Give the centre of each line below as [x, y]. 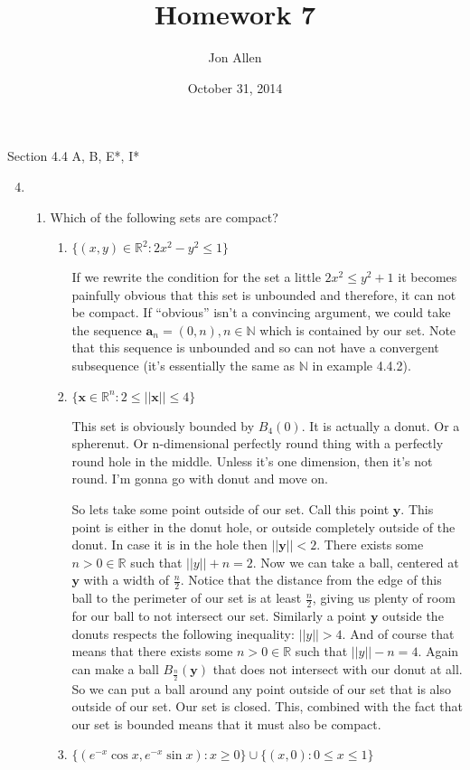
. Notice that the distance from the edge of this [311, 580]
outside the [413, 616]
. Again [438, 651]
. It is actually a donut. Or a [381, 425]
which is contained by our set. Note [358, 329]
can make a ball [115, 668]
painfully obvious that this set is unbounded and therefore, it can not [264, 294]
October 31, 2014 [235, 87]
